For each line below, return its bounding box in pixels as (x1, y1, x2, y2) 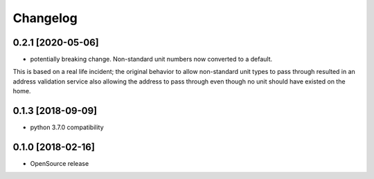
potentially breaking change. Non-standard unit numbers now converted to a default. (30, 55, 273, 64)
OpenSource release (30, 160, 89, 168)
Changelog (12, 10, 78, 26)
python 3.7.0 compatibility (30, 123, 104, 131)
